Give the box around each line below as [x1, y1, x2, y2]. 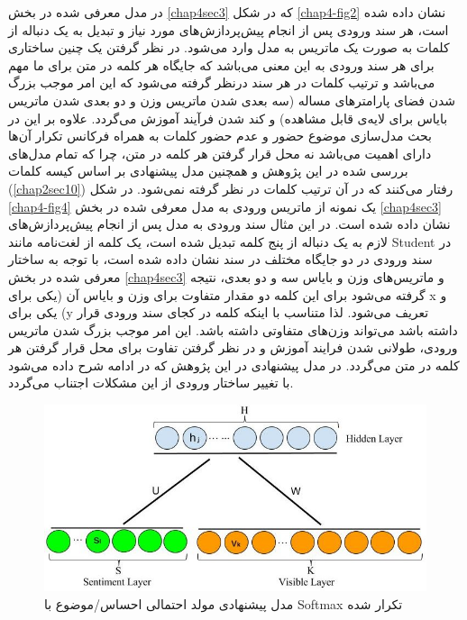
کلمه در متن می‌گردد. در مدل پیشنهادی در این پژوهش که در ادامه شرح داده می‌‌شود [8, 355, 460, 374]
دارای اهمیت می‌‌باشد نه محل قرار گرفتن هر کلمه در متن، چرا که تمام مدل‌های [8, 143, 432, 162]
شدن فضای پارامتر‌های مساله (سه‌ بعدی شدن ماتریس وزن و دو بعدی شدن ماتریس [8, 90, 456, 109]
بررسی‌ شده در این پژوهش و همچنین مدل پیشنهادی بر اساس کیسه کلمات [8, 161, 408, 180]
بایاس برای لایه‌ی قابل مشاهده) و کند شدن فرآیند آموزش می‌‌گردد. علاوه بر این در [8, 108, 448, 127]
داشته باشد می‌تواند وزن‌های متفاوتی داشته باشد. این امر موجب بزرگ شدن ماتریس [8, 320, 458, 339]
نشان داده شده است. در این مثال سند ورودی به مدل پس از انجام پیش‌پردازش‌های [8, 214, 451, 233]
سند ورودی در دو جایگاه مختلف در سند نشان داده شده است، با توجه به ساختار [8, 250, 433, 269]
